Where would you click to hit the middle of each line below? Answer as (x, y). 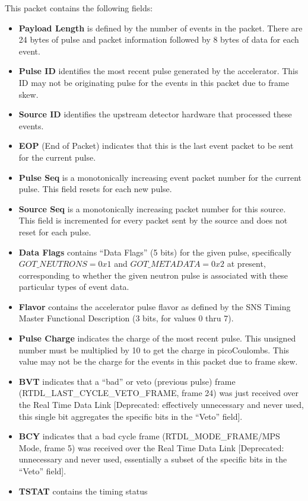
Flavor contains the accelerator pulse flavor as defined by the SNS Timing (155, 306)
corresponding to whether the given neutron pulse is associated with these (153, 275)
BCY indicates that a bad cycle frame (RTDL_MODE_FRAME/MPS (149, 436)
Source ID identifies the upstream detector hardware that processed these (155, 114)
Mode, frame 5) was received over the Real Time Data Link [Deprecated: (151, 447)
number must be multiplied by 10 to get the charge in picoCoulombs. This (154, 350)
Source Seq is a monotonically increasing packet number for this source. (152, 208)
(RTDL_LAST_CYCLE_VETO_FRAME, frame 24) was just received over (158, 393)
